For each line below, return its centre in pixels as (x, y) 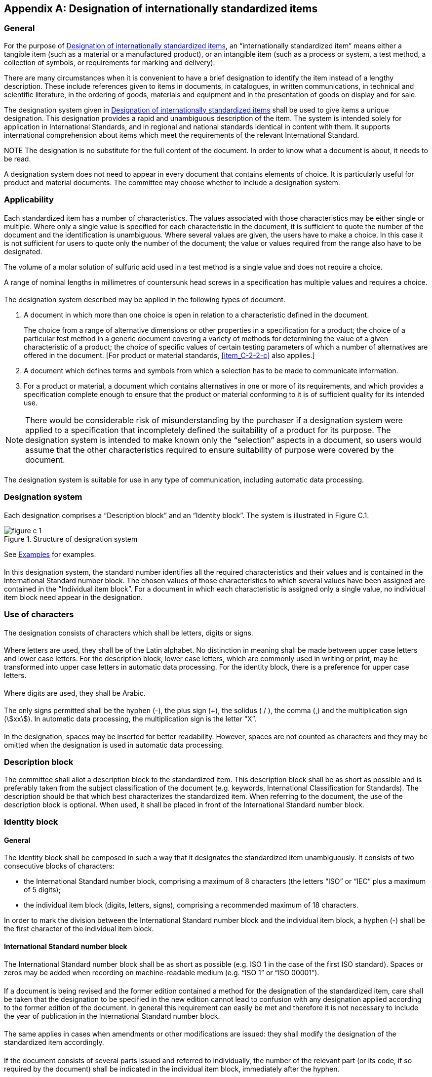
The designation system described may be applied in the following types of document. (145, 300)
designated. (23, 251)
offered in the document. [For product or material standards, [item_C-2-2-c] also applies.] (169, 356)
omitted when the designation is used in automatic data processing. (114, 745)
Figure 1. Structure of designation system (71, 539)
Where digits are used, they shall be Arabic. (75, 693)
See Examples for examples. (50, 554)
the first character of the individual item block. (79, 929)
